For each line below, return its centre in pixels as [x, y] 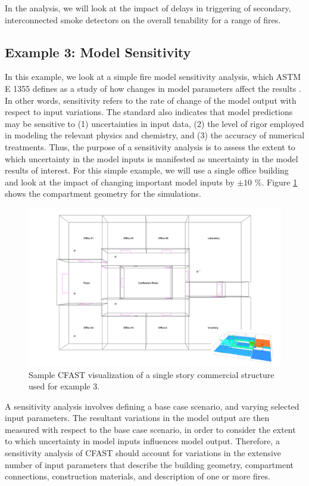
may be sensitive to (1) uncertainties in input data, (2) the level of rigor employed [154, 123]
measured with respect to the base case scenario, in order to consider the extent [150, 429]
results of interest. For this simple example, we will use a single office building [147, 170]
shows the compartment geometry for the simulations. [103, 194]
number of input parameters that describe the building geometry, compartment [149, 464]
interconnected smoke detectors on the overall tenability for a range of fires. [143, 19]
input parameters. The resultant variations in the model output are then [137, 418]
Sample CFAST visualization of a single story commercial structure [152, 374]
